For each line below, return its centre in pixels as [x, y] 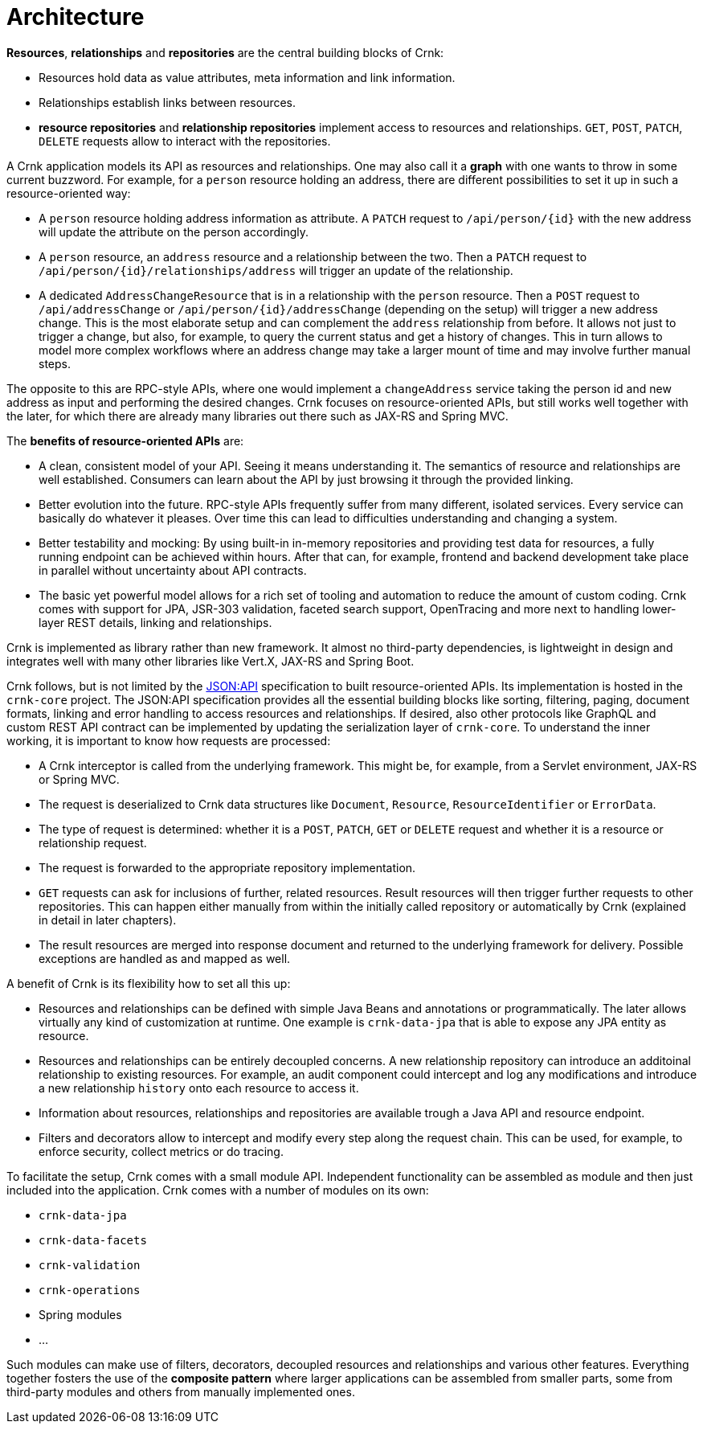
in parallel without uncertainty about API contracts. [173, 570]
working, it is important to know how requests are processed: [169, 740]
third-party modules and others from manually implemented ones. [181, 1391]
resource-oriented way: [69, 193]
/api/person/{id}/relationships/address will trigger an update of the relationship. [276, 270]
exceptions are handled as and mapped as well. [165, 958]
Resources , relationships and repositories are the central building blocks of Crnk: [225, 52]
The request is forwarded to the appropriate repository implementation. [227, 867]
